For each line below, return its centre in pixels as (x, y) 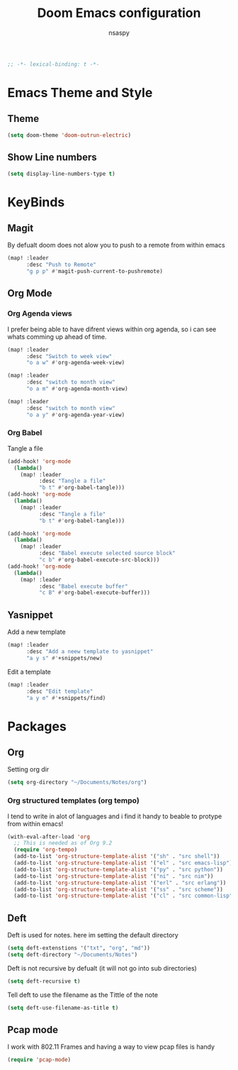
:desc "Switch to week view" (69, 356)
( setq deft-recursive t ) (44, 981)
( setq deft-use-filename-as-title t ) (63, 1008)
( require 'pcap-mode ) (39, 1060)
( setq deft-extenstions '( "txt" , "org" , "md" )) (79, 948)
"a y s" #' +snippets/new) (64, 658)
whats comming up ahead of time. (57, 336)
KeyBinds (36, 202)
